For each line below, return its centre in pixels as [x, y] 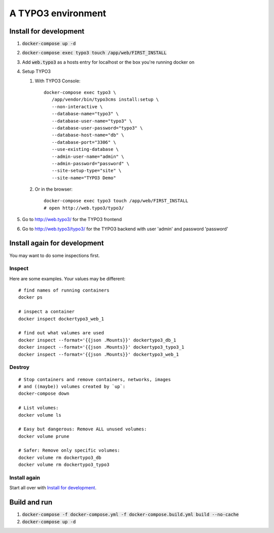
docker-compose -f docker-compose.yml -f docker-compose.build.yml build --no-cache [130, 515]
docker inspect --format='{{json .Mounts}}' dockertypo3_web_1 [99, 354]
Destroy [20, 367]
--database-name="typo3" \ [85, 114]
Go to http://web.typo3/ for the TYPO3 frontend [72, 220]
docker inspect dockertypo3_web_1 [61, 319]
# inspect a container [47, 312]
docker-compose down [44, 394]
